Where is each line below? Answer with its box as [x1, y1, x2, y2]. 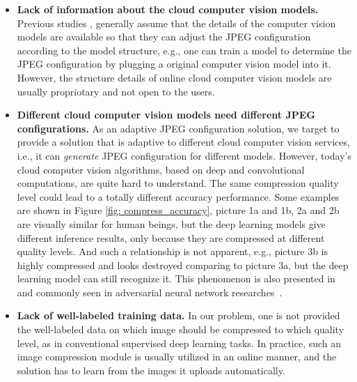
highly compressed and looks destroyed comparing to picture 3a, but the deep [17, 257, 349, 272]
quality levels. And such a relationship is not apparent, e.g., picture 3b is [17, 244, 328, 259]
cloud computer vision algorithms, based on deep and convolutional [17, 162, 305, 176]
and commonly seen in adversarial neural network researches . [17, 284, 283, 299]
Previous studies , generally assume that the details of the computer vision [17, 15, 336, 30]
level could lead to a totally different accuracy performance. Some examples [17, 189, 340, 204]
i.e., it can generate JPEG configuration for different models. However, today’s [17, 148, 351, 162]
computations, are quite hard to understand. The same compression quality [17, 176, 339, 190]
